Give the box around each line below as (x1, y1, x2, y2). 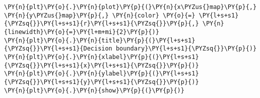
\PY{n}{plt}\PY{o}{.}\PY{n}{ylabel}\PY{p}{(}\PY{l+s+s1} (4, 70, 199, 77)
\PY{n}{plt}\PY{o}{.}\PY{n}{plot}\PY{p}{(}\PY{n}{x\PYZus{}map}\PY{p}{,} (4, 3, 257, 10)
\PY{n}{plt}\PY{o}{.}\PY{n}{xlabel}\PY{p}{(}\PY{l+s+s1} (4, 53, 199, 60)
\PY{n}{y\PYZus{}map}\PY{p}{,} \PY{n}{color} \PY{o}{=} (4, 11, 196, 19)
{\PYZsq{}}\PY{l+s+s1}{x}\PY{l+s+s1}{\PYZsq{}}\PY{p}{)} (4, 61, 199, 69)
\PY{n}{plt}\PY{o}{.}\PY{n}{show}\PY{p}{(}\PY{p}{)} (4, 86, 184, 94)
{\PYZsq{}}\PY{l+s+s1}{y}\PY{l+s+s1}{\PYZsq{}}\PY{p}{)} (4, 78, 199, 85)
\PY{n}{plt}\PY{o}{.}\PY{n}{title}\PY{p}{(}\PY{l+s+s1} (4, 36, 196, 44)
